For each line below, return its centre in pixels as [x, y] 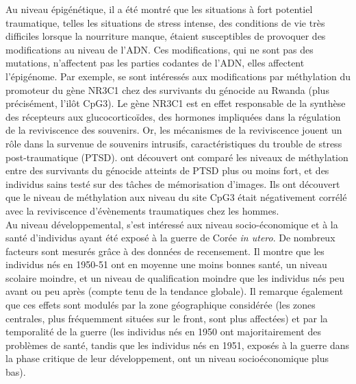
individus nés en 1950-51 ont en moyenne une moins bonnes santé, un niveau [166, 264]
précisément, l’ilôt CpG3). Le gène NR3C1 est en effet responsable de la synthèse [176, 103]
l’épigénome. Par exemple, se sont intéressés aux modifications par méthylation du [178, 76]
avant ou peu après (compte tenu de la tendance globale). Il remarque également [175, 291]
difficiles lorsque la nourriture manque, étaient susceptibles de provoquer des [166, 36]
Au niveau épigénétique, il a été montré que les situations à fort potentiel [159, 9]
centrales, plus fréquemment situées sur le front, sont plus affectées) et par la [167, 318]
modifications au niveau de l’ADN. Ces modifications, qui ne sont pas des [160, 49]
